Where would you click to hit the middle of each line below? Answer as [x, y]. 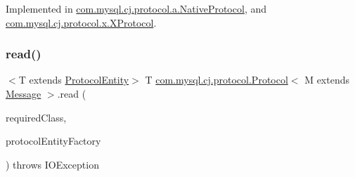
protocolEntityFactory [53, 141]
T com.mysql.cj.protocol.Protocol [217, 80]
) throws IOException [52, 164]
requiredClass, [36, 117]
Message [24, 93]
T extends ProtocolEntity [74, 80]
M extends [327, 80]
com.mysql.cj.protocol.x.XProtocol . [81, 22]
